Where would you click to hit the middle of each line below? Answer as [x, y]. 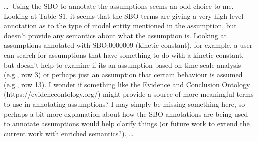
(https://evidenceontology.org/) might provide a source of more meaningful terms [129, 94]
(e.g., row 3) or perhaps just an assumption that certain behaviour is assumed [123, 74]
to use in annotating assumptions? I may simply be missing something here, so [125, 103]
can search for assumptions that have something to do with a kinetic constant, [124, 55]
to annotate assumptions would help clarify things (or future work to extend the [127, 123]
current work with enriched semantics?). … [69, 133]
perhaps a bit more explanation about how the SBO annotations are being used [126, 113]
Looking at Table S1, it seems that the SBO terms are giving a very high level [124, 16]
